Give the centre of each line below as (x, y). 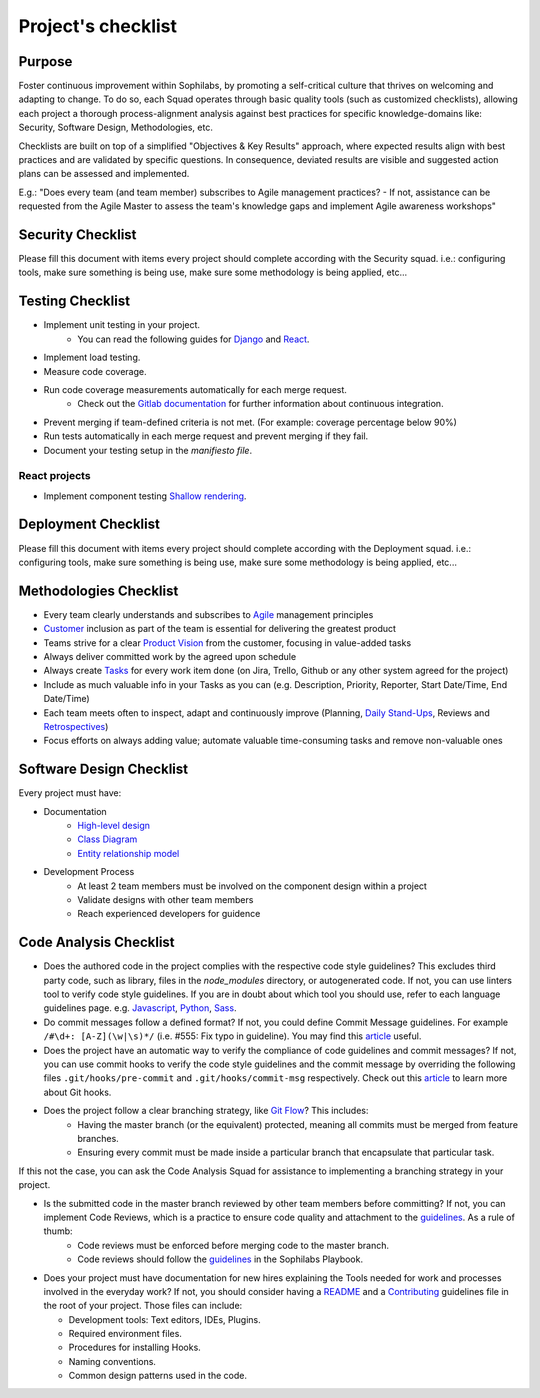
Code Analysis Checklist (96, 942)
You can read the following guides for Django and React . (193, 339)
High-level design (113, 826)
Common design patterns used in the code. (157, 1376)
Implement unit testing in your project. (121, 325)
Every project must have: (70, 793)
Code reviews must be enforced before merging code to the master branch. (233, 1245)
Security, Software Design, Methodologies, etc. (116, 127)
